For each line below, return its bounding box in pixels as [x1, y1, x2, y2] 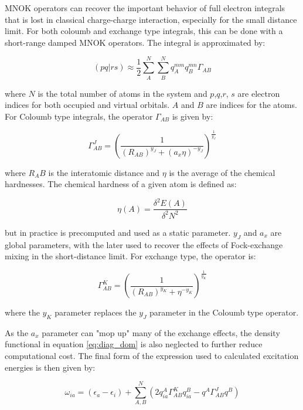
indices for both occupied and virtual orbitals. [5, 99, 170, 111]
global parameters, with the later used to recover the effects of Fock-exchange [5, 238, 283, 250]
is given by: [172, 110, 213, 122]
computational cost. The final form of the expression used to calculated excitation [5, 350, 299, 362]
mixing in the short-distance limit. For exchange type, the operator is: [5, 250, 256, 262]
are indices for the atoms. [206, 99, 297, 111]
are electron [237, 87, 280, 99]
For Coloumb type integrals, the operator [5, 110, 153, 122]
